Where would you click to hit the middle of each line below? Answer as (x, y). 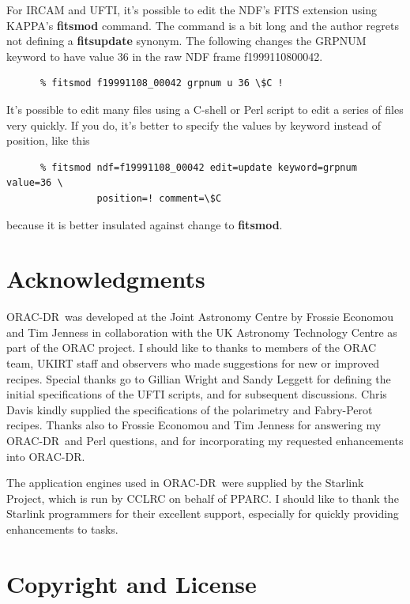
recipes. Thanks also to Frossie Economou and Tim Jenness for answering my (194, 425)
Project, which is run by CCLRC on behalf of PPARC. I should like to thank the (203, 498)
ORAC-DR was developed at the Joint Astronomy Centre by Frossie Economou (200, 317)
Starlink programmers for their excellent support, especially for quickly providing (203, 513)
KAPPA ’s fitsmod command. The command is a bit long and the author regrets (203, 25)
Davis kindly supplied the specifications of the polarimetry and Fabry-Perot (190, 409)
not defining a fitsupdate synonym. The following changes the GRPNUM (186, 41)
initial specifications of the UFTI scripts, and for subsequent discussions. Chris (197, 394)
